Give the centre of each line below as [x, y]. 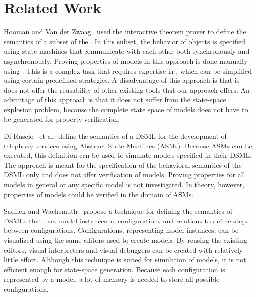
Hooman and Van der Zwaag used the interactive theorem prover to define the [125, 32]
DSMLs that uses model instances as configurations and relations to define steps [126, 220]
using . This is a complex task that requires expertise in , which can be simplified [128, 70]
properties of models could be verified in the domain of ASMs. [99, 194]
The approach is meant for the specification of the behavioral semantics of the [123, 165]
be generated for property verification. [62, 119]
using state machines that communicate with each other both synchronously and [127, 51]
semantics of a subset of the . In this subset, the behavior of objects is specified [125, 41]
